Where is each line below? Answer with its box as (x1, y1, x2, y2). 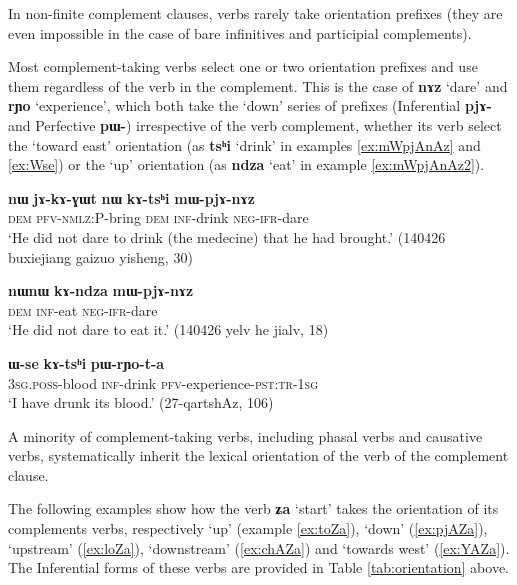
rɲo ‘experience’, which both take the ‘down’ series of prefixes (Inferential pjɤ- (8, 95, 492, 116)
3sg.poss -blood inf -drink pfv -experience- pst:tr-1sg (8, 372, 319, 393)
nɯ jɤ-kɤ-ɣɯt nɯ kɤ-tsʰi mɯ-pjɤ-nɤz (8, 187, 255, 208)
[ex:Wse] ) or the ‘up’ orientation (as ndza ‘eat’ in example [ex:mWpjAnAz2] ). (8, 154, 485, 175)
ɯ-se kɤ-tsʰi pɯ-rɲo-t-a (8, 352, 165, 373)
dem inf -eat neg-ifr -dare (8, 299, 158, 320)
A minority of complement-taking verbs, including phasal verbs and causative (8, 425, 483, 446)
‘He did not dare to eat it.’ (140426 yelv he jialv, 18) (8, 319, 329, 340)
